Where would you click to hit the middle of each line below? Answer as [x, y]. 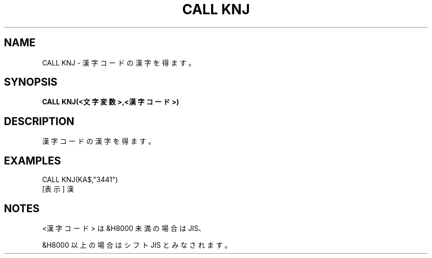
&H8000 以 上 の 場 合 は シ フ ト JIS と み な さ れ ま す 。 [137, 245]
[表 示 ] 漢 [58, 189]
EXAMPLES [33, 161]
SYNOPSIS [31, 82]
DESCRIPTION [39, 121]
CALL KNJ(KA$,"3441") [80, 180]
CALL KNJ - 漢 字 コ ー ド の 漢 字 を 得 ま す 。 [119, 63]
